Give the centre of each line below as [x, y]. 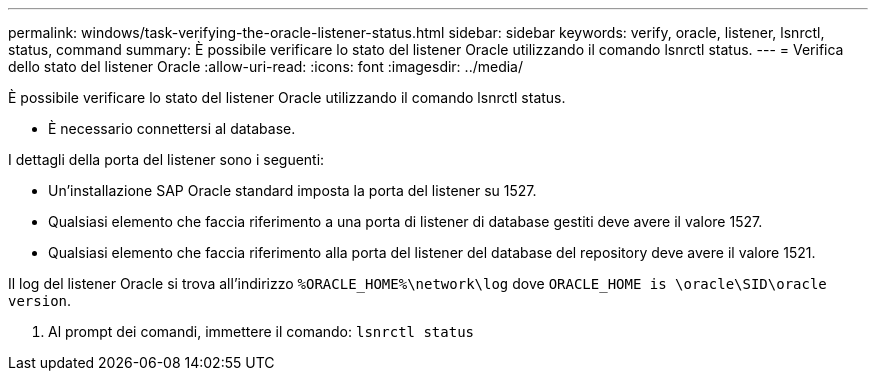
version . [40, 300]
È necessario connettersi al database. [172, 128]
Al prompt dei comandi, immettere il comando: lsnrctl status [261, 331]
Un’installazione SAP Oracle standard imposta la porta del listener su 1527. [292, 190]
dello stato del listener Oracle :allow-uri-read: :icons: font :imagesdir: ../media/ [265, 66]
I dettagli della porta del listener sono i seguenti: [166, 159]
